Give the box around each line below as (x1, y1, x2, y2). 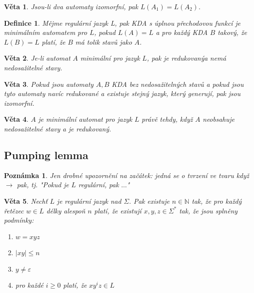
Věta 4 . (4, 114, 29, 124)
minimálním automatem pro (4, 27, 87, 37)
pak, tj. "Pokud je (17, 179, 69, 190)
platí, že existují (94, 205, 142, 215)
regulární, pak (78, 179, 119, 190)
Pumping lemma (4, 147, 89, 162)
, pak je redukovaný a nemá (146, 53, 226, 63)
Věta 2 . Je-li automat (4, 53, 71, 63)
